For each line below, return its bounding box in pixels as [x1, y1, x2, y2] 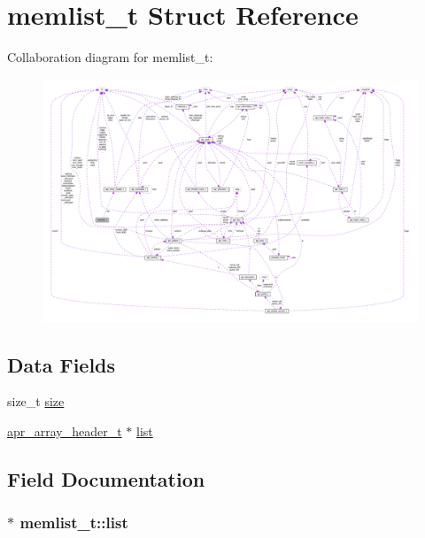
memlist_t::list [19, 511, 128, 534]
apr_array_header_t [7, 422, 122, 441]
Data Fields [7, 350, 116, 378]
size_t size [7, 392, 65, 411]
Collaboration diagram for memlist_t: [7, 48, 213, 66]
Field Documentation [7, 465, 205, 493]
